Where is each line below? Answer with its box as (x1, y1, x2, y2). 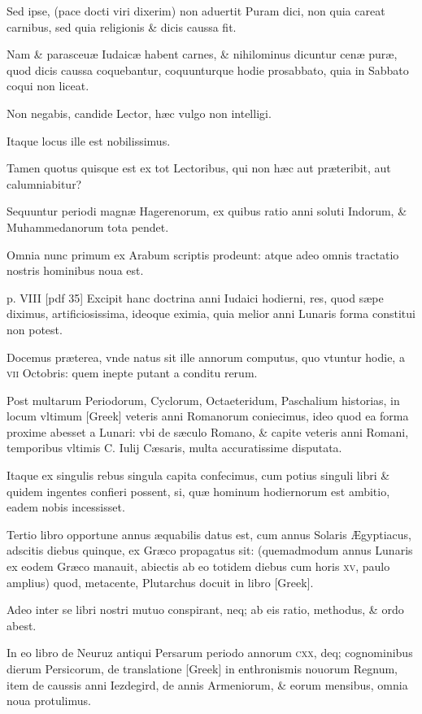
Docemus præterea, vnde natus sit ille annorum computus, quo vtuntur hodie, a (7, 348, 405, 365)
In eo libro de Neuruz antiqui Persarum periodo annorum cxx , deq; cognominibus (7, 644, 413, 661)
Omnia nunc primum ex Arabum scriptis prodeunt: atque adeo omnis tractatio (7, 246, 399, 263)
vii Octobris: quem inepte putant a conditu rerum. (7, 364, 258, 381)
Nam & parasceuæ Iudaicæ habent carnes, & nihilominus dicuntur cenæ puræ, (7, 46, 398, 63)
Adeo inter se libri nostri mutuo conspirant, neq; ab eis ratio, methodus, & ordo (7, 601, 404, 618)
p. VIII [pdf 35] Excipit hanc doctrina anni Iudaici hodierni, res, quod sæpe (7, 289, 384, 306)
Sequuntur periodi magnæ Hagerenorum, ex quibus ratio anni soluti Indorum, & (7, 202, 407, 220)
